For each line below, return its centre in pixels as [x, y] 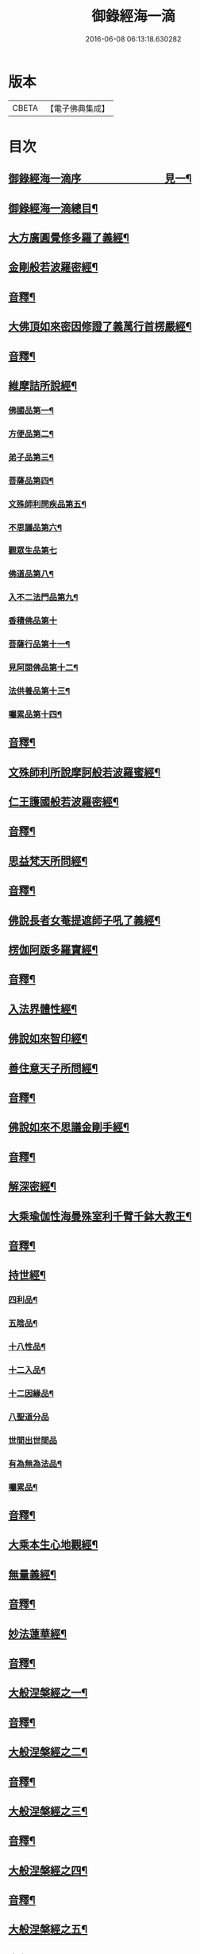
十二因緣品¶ [31, 1394]
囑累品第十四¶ [35, 714]
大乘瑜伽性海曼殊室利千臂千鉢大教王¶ [100, 1216]
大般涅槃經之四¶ [48, 1870]
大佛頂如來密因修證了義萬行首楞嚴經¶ [100, 326]
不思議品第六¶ [35, 527]
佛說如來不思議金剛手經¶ [69, 1128]
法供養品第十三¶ [39, 690]
